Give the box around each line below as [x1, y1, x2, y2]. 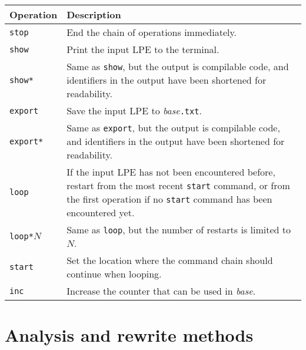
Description [66, 8, 121, 21]
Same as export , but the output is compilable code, [66, 121, 280, 134]
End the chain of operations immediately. [66, 25, 237, 39]
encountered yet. [66, 206, 135, 219]
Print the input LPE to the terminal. [66, 42, 219, 56]
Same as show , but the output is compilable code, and [66, 60, 289, 73]
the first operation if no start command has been [66, 192, 272, 206]
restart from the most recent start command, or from [66, 179, 290, 192]
